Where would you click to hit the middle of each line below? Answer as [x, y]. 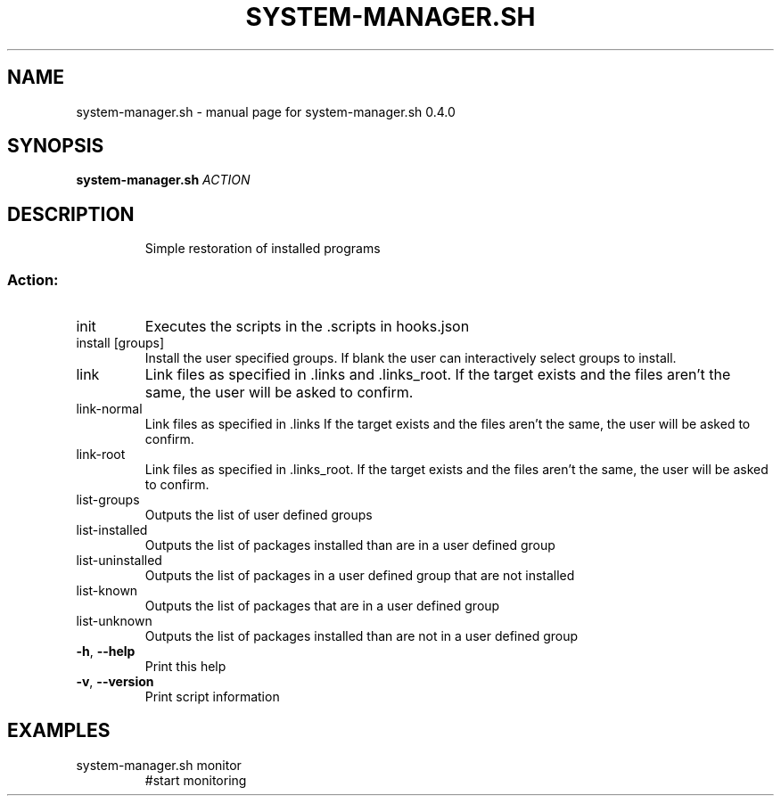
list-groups [108, 500]
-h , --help [106, 651]
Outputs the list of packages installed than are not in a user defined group [362, 636]
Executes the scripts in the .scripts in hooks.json [307, 327]
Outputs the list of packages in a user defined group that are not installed [360, 576]
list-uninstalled [119, 561]
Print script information [212, 697]
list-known [107, 591]
